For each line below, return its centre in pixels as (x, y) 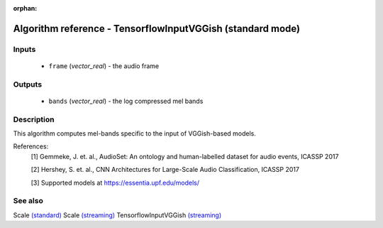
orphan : (25, 8)
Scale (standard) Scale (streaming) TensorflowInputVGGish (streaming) (117, 215)
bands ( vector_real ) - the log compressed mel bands (126, 101)
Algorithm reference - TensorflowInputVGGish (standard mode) (157, 28)
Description (34, 119)
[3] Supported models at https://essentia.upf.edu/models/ (115, 183)
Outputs (28, 84)
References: (31, 146)
